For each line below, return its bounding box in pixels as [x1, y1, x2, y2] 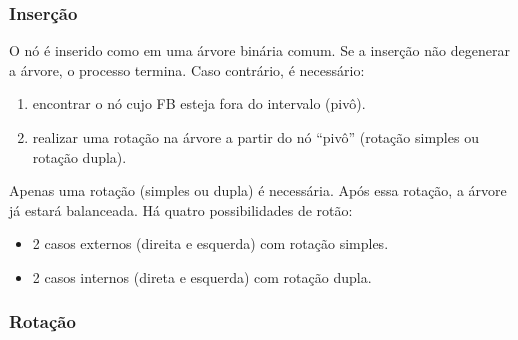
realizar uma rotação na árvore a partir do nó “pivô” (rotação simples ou [32, 127, 479, 147]
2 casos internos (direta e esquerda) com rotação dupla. [32, 266, 372, 287]
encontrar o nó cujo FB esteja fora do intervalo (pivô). [32, 93, 366, 114]
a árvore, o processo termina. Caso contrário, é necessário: [9, 59, 365, 80]
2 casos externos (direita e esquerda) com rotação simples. [32, 233, 389, 254]
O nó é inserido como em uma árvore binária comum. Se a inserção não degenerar [9, 40, 510, 61]
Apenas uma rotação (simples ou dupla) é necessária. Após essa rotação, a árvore [9, 180, 507, 201]
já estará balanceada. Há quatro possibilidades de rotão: [9, 199, 353, 220]
